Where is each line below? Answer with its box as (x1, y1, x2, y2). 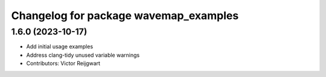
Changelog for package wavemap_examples (11, 9, 239, 22)
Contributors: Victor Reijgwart (26, 60, 101, 67)
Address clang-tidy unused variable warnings (26, 51, 140, 58)
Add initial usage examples (26, 43, 94, 50)
